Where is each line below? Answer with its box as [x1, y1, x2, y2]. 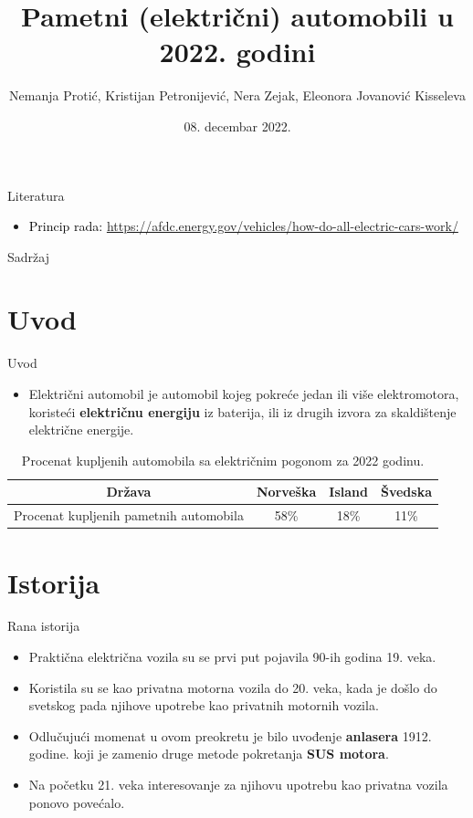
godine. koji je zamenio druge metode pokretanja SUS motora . [28, 744, 389, 763]
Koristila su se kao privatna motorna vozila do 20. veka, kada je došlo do [28, 677, 437, 697]
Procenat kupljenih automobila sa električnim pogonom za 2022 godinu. [21, 450, 425, 469]
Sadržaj [7, 246, 49, 266]
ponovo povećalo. [28, 792, 125, 812]
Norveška [256, 482, 317, 501]
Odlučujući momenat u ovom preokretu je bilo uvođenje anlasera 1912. [28, 726, 432, 745]
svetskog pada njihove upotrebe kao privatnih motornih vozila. [28, 696, 379, 715]
